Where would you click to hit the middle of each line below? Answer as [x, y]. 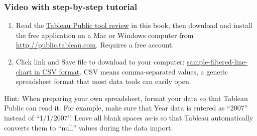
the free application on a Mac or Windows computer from [105, 35]
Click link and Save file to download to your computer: [100, 61]
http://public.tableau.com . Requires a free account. [95, 45]
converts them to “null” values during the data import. [89, 127]
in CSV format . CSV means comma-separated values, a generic [131, 71]
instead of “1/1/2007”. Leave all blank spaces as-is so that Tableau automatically [129, 117]
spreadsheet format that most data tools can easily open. [103, 81]
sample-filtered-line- [217, 61]
